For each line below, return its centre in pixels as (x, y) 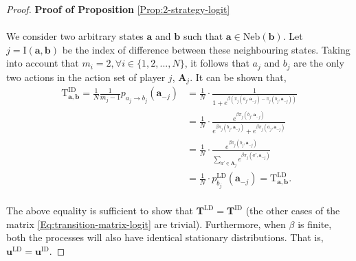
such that (203, 36)
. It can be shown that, (238, 77)
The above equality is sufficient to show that (100, 211)
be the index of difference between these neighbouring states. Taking (206, 49)
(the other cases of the (293, 211)
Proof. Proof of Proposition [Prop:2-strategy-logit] (118, 9)
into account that (43, 63)
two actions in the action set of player (86, 77)
